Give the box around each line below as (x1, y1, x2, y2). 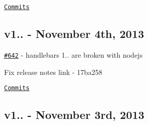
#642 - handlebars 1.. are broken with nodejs (4, 49, 143, 60)
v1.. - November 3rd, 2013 (4, 107, 144, 122)
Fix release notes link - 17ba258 (4, 66, 102, 77)
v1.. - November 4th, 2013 (4, 26, 144, 41)
